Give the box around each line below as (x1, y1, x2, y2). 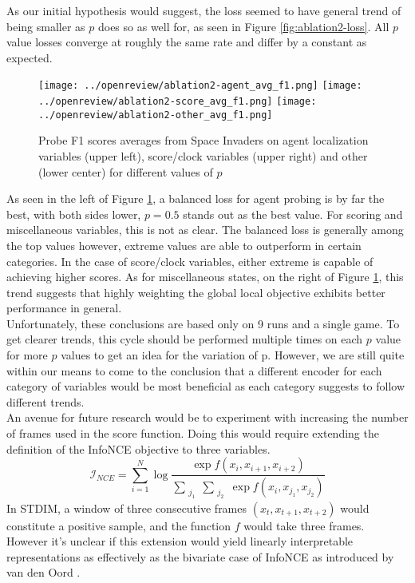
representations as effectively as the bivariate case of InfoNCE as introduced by (6, 548, 394, 565)
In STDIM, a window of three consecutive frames (6, 499, 247, 516)
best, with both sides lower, (6, 205, 141, 222)
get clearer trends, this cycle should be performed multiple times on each (6, 331, 363, 347)
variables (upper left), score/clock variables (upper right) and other (38, 147, 368, 164)
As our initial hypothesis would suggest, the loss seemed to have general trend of (6, 2, 401, 18)
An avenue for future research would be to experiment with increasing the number (6, 409, 409, 426)
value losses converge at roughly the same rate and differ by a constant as (6, 34, 367, 50)
